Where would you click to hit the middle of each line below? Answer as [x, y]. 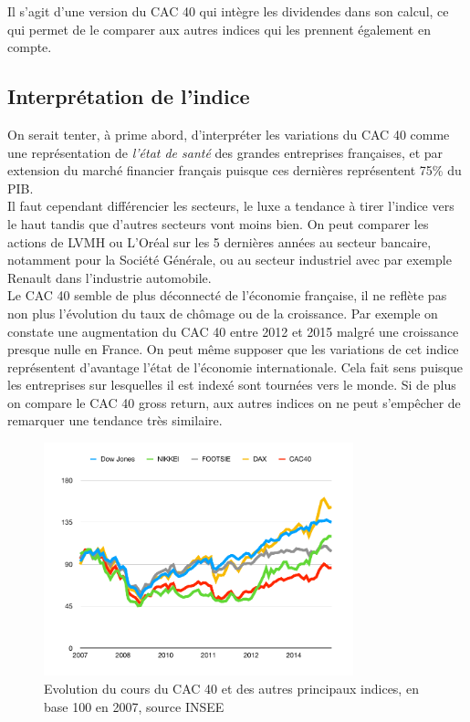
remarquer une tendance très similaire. [115, 420]
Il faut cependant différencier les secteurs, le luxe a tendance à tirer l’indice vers [231, 206]
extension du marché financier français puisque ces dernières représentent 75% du [235, 170]
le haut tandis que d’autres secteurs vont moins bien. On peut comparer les [218, 223]
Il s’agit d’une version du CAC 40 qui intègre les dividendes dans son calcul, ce [228, 11]
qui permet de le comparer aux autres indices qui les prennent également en [219, 29]
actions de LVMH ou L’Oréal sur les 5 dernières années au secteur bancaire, [219, 241]
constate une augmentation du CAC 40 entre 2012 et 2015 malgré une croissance [233, 331]
